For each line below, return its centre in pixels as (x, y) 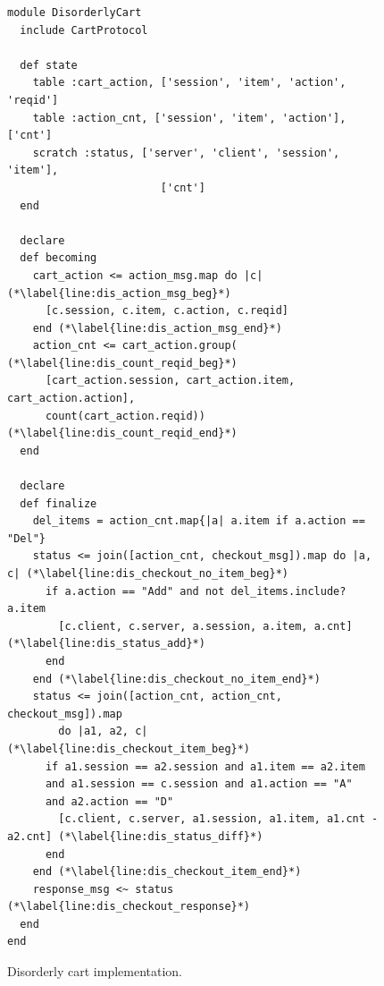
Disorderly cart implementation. (95, 971)
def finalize (58, 503)
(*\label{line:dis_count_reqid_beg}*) (122, 363)
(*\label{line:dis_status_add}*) (106, 644)
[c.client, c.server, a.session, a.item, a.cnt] (205, 626)
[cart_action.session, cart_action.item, (170, 381)
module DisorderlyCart (75, 13)
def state (49, 65)
